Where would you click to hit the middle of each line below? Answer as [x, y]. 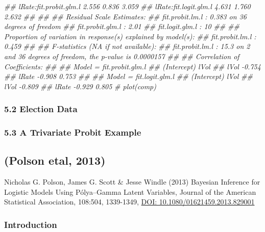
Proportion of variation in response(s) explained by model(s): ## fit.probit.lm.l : [130, 36]
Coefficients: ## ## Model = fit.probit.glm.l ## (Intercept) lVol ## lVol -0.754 [132, 66]
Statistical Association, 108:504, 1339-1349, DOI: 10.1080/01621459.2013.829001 [129, 202]
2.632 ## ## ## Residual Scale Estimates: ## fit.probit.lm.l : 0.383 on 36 [125, 16]
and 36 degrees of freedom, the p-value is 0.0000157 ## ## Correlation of [122, 56]
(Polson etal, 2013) [55, 160]
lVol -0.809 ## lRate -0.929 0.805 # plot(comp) [80, 86]
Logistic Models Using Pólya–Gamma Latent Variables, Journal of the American [130, 191]
